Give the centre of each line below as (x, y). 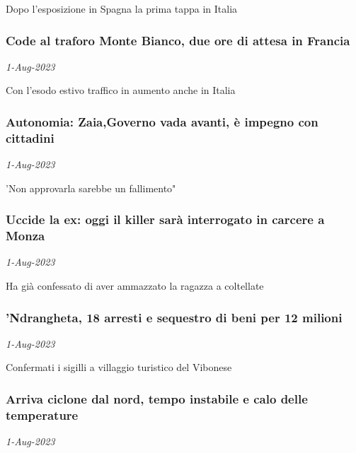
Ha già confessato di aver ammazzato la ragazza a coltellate (135, 286)
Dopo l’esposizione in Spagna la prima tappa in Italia (122, 8)
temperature (42, 414)
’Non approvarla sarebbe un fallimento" (91, 188)
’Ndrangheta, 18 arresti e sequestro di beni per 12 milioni (174, 317)
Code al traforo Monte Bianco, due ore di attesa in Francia (178, 40)
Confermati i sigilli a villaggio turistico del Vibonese (119, 367)
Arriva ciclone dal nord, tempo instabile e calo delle (157, 398)
